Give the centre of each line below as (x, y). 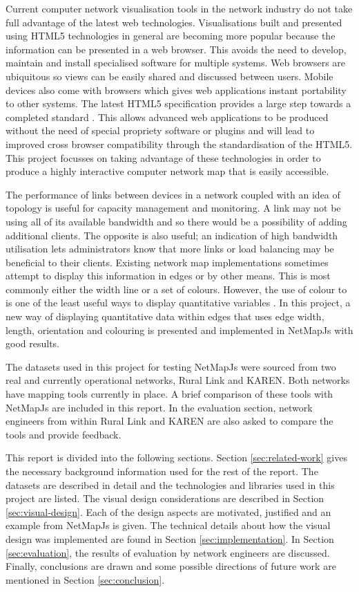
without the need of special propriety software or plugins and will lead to (160, 130)
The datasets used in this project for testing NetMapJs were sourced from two (171, 366)
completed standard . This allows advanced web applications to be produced (167, 117)
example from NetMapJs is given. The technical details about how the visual (168, 525)
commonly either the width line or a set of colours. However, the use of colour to (176, 289)
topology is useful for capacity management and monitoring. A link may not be (173, 208)
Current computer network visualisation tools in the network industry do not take (179, 8)
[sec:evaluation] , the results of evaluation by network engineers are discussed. (168, 552)
